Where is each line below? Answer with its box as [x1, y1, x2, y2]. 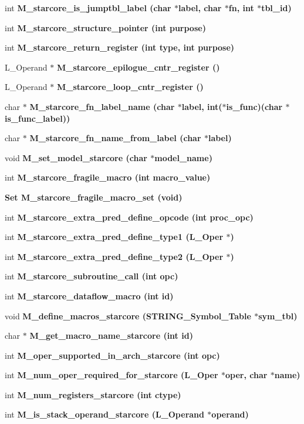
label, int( [181, 100, 222, 112]
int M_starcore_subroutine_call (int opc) [5, 270, 178, 282]
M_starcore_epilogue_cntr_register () [56, 61, 220, 73]
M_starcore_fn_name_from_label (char [29, 132, 201, 144]
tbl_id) [261, 2, 292, 14]
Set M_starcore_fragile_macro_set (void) [5, 191, 183, 203]
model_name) [154, 151, 212, 163]
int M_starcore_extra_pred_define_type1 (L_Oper [5, 231, 224, 243]
